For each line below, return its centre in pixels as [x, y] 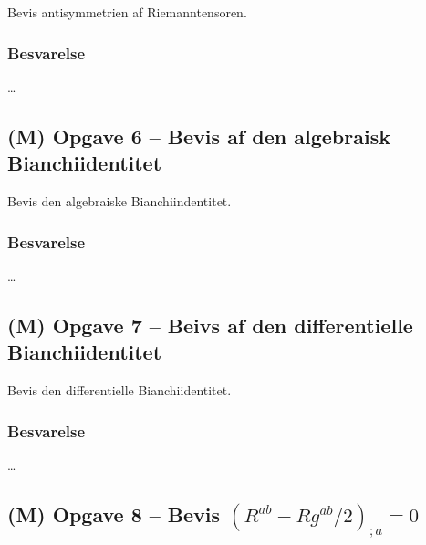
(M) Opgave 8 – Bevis [114, 514]
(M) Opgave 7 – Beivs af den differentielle [210, 325]
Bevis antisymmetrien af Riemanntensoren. [127, 12]
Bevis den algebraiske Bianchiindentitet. [119, 201]
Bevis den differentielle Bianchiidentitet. [119, 390]
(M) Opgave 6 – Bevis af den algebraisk [199, 136]
